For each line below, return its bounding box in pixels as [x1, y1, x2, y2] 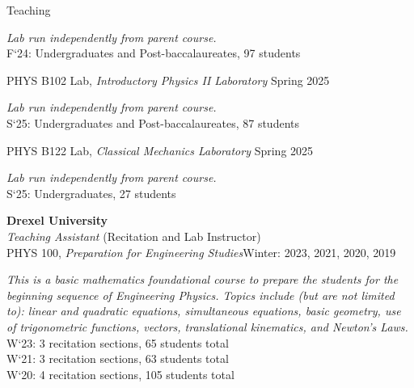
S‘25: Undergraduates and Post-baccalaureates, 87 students [6, 114, 299, 131]
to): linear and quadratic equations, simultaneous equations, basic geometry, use [6, 302, 401, 319]
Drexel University [6, 212, 108, 229]
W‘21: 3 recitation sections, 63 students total [6, 350, 229, 367]
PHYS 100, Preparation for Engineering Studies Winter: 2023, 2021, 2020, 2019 [6, 243, 396, 260]
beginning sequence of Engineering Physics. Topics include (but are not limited [6, 286, 395, 303]
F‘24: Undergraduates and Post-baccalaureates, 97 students [6, 44, 301, 61]
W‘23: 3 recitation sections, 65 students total [6, 334, 229, 351]
